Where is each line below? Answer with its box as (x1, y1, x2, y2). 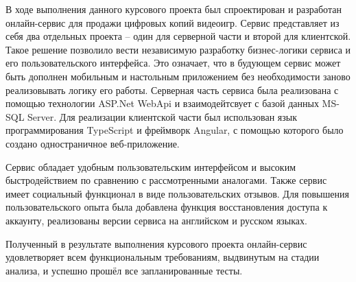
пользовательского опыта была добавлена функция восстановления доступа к (5, 200, 328, 214)
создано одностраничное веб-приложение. (5, 136, 180, 150)
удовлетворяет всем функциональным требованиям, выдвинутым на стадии (5, 250, 320, 264)
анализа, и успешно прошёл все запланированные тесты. (5, 263, 243, 277)
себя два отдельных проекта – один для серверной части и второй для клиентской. (5, 29, 351, 43)
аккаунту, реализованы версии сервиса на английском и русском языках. (5, 213, 307, 227)
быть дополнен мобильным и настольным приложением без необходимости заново (5, 69, 351, 83)
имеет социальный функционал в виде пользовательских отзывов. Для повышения (5, 186, 349, 200)
